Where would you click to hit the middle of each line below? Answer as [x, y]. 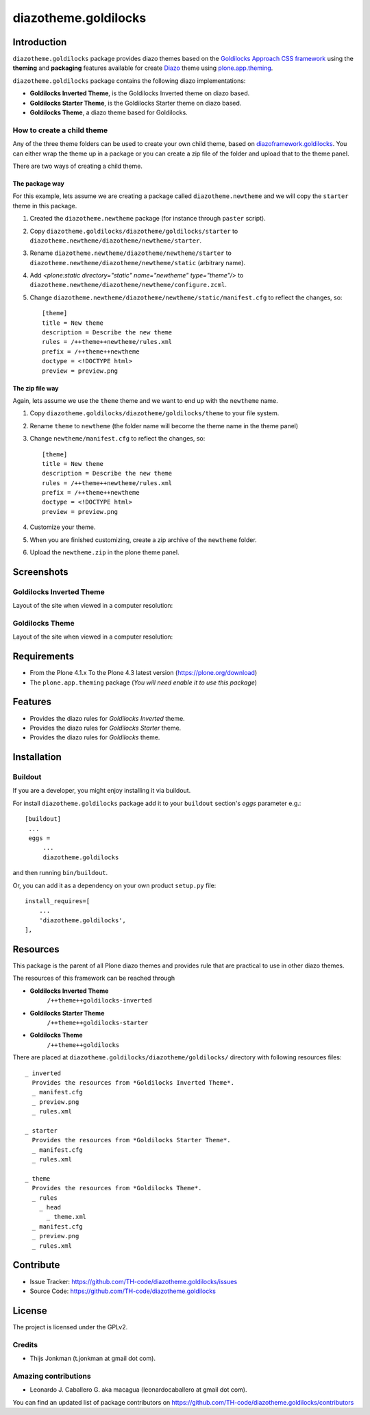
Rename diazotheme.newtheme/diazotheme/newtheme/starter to [131, 253]
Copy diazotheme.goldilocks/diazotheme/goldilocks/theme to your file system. [155, 413]
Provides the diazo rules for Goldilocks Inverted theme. [107, 718]
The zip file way [36, 388]
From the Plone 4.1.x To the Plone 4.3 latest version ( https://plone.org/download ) [144, 673]
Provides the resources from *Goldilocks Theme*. [117, 1188]
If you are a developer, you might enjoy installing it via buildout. [102, 791]
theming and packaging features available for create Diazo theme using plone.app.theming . [143, 68]
